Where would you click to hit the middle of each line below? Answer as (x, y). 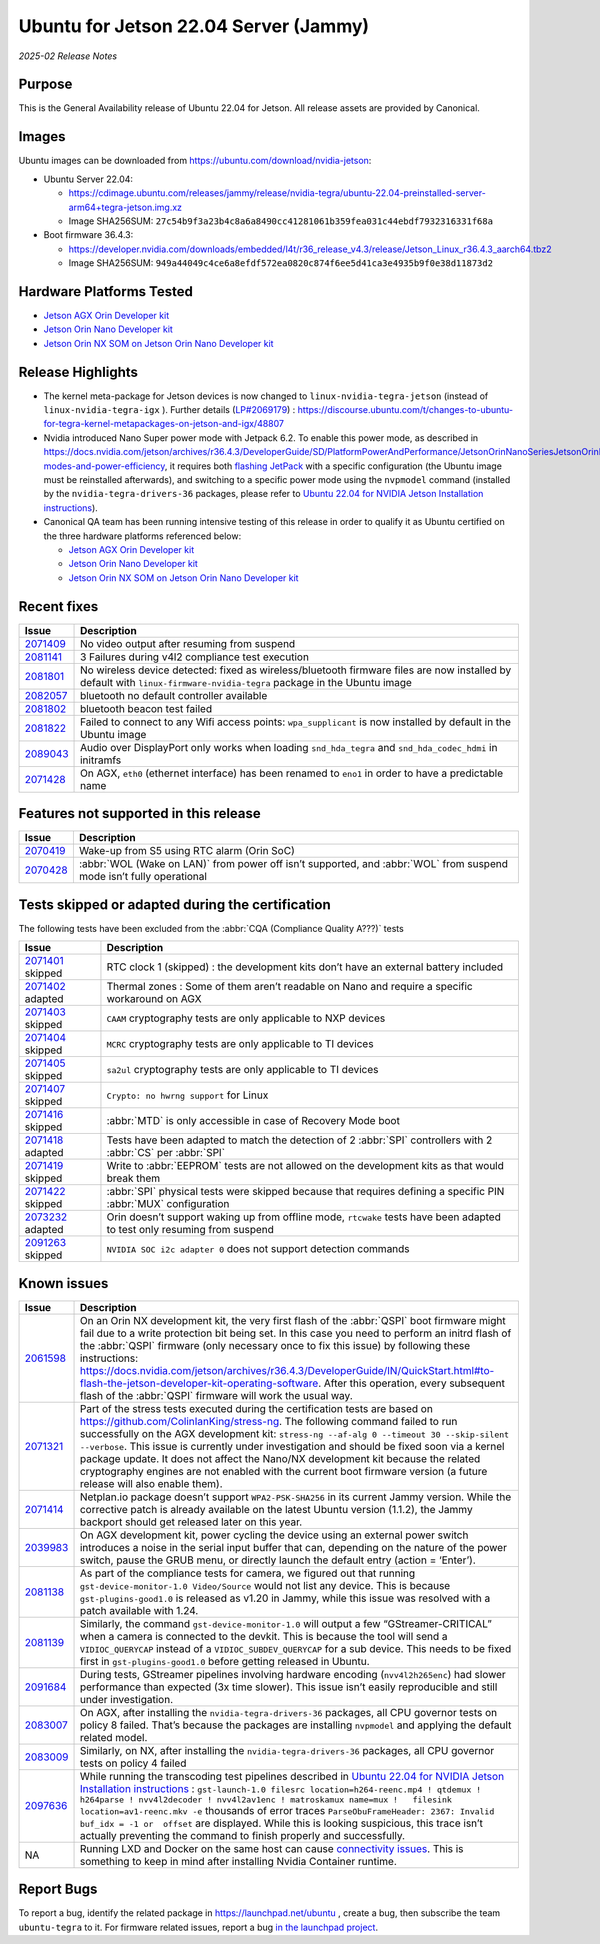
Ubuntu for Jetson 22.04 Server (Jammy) (194, 26)
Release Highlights (78, 371)
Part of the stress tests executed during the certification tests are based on (256, 1408)
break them (133, 1178)
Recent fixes (58, 606)
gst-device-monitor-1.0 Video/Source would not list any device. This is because (265, 1585)
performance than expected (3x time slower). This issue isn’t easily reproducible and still (288, 1687)
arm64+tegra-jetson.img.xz (125, 207)
